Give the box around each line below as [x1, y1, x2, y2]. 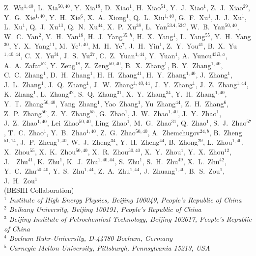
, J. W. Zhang [89, 79, 134, 89]
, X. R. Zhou [87, 146, 128, 156]
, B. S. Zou [185, 166, 220, 176]
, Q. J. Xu [25, 22, 58, 32]
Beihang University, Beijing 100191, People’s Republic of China [9, 204, 201, 214]
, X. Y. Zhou [140, 146, 181, 156]
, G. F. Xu [174, 12, 208, 22]
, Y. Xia [70, 2, 96, 12]
